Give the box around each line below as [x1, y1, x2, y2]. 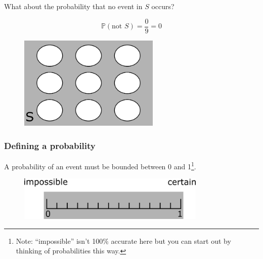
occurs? [151, 1, 174, 11]
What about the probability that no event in [4, 1, 143, 11]
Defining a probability [4, 139, 96, 152]
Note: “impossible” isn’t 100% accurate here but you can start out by [16, 235, 231, 246]
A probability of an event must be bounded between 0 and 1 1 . [4, 160, 196, 171]
